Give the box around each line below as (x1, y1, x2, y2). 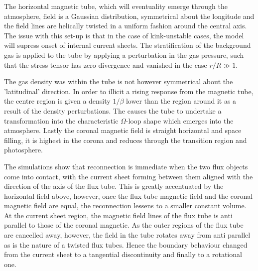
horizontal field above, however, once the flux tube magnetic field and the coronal (4, 190, 253, 201)
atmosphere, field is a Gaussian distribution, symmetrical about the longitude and (4, 10, 255, 21)
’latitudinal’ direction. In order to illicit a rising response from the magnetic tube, (4, 86, 254, 96)
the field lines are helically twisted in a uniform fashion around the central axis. (4, 20, 247, 31)
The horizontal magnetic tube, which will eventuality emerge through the (4, 1, 228, 11)
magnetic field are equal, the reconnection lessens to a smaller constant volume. (4, 200, 247, 211)
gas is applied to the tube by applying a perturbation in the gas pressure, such (4, 49, 244, 60)
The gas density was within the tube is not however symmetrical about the (4, 76, 233, 87)
